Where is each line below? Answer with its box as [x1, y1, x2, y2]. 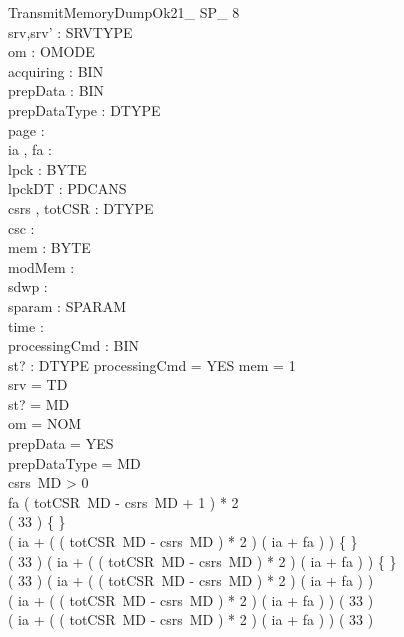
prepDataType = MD [8, 452, 141, 473]
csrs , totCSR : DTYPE [8, 197, 154, 218]
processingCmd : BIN [8, 335, 140, 356]
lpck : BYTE [8, 158, 87, 179]
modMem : [8, 256, 75, 277]
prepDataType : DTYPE [8, 99, 161, 120]
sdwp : [8, 276, 48, 297]
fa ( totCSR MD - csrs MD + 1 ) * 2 [8, 491, 239, 512]
